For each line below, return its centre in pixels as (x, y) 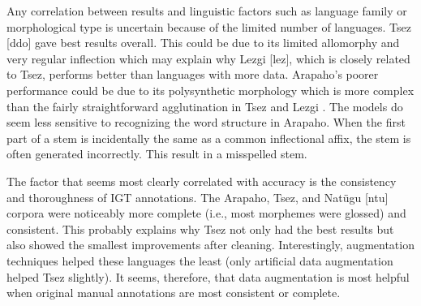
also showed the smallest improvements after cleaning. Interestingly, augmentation (210, 245)
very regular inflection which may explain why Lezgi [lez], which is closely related (208, 58)
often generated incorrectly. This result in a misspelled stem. (157, 154)
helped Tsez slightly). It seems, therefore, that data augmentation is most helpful (208, 276)
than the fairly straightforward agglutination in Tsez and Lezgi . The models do (205, 106)
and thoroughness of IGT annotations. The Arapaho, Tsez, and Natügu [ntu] (198, 197)
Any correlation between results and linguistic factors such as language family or (207, 11)
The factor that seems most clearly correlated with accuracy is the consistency (202, 181)
